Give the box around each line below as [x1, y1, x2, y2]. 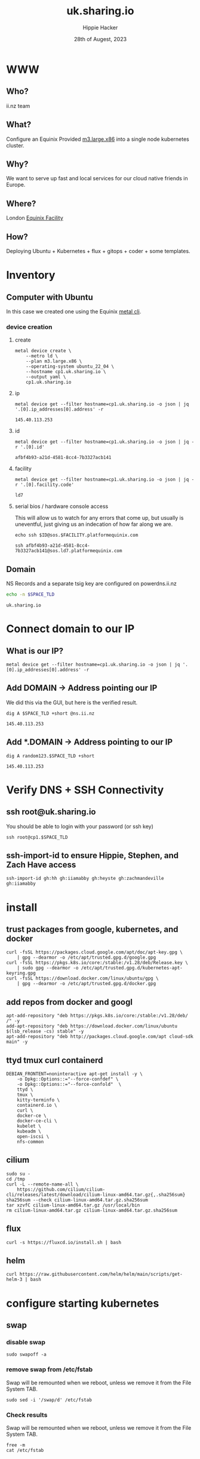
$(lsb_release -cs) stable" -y [6, 1029, 84, 1035]
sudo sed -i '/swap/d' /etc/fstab [6, 1397, 93, 1403]
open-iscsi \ [17, 1134, 50, 1140]
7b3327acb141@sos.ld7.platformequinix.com [14, 548, 122, 554]
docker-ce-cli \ [17, 1118, 58, 1124]
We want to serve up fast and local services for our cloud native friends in [6, 175, 188, 182]
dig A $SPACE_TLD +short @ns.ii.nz [6, 710, 95, 716]
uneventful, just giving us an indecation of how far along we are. [14, 521, 173, 528]
